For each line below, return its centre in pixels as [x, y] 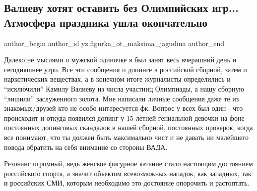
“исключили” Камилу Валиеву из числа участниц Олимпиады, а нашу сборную [124, 88]
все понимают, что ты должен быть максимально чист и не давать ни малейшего [126, 137]
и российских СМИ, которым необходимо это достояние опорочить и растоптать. [127, 183]
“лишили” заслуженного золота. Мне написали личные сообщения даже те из [122, 98]
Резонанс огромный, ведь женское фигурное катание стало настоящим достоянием [128, 164]
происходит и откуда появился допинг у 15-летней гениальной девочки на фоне [124, 118]
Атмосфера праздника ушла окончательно [106, 22]
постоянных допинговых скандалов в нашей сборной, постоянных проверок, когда [128, 127]
